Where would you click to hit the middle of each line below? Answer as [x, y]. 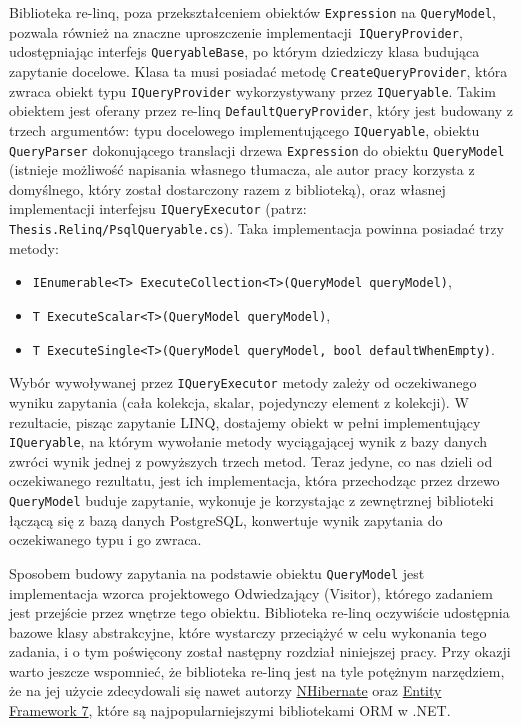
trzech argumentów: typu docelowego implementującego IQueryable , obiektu [244, 129]
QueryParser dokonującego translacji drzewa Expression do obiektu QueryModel [257, 149]
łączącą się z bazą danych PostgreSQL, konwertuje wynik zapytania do [226, 519]
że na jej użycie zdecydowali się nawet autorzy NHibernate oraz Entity [225, 690]
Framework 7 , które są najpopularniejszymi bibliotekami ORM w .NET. [230, 710]
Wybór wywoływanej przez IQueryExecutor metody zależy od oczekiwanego [243, 382]
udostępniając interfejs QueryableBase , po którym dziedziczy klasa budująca [244, 51]
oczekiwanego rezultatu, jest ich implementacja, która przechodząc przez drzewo [254, 480]
